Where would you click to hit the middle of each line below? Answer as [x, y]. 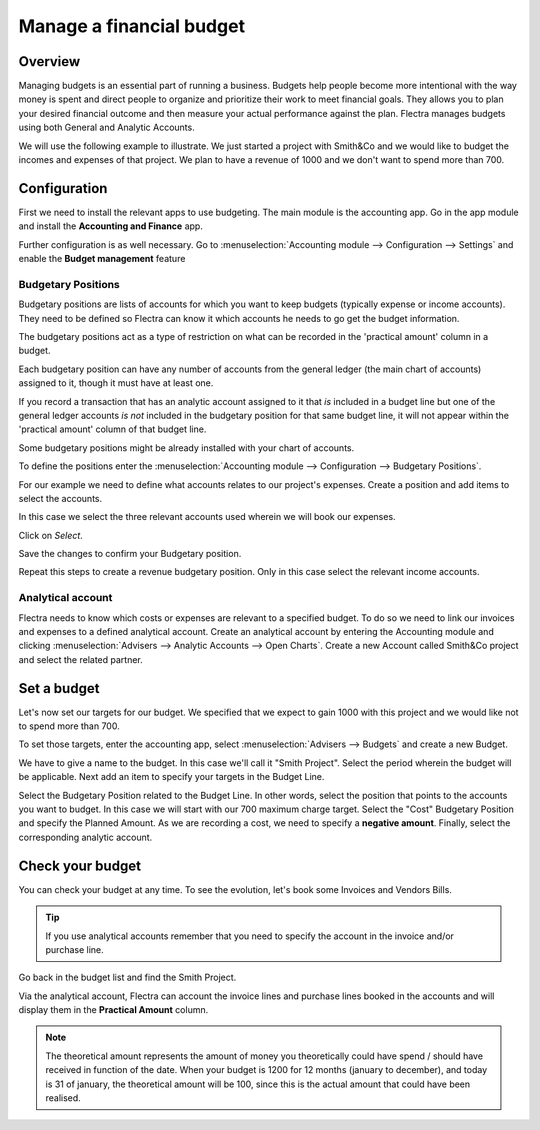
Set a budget [59, 688]
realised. [63, 1098]
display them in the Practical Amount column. [113, 1010]
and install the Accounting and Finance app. [111, 226]
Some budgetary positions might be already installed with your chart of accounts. [186, 447]
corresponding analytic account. [85, 837]
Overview [49, 61]
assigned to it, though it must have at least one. [116, 383]
